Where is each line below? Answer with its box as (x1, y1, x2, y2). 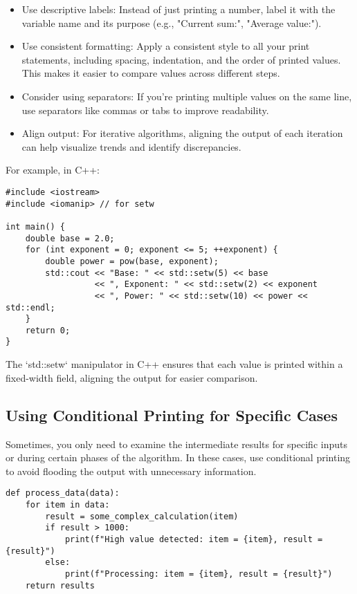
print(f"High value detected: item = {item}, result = (64, 534, 323, 544)
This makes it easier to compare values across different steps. (21, 66, 280, 80)
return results (25, 580, 95, 591)
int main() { (6, 221, 65, 232)
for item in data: (25, 499, 110, 510)
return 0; (25, 325, 71, 335)
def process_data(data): (6, 488, 120, 499)
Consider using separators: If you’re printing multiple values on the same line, (21, 89, 352, 103)
